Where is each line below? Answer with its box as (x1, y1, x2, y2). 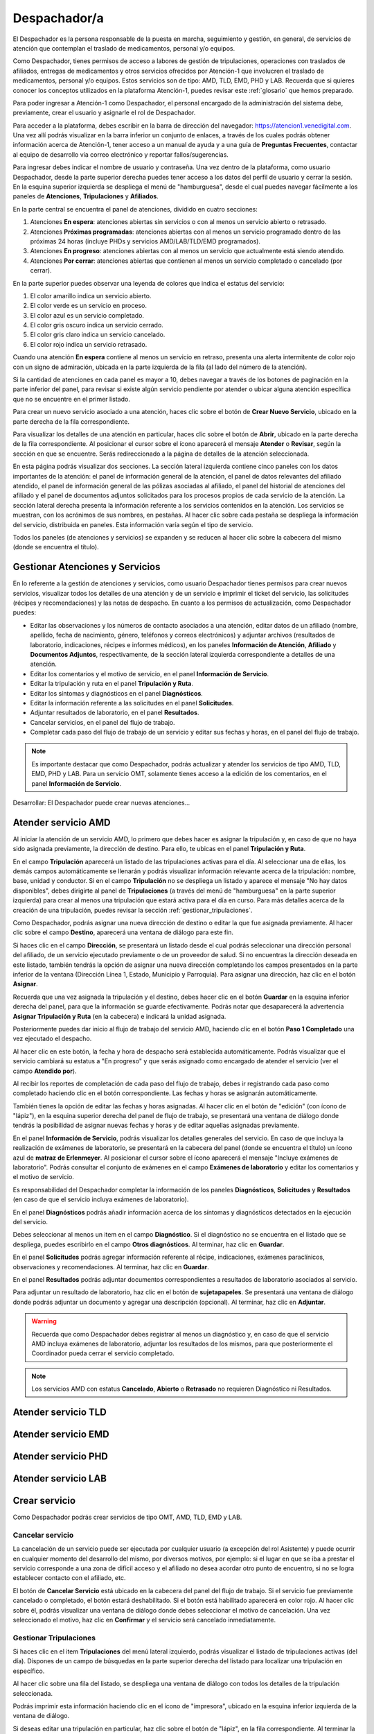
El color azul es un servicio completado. (30, 311, 145, 319)
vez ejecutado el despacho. (12, 1034, 92, 1043)
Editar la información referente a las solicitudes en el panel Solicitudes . (30, 698, 234, 707)
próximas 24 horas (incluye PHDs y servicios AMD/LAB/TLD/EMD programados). (30, 237, 261, 246)
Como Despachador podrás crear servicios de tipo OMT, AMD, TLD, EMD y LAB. (12, 1513, 242, 1522)
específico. (12, 1667, 45, 1675)
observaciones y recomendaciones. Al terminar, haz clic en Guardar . (12, 1262, 209, 1271)
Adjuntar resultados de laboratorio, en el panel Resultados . (30, 708, 199, 717)
